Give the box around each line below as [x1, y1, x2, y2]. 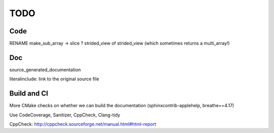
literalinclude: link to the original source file [9, 76, 99, 82]
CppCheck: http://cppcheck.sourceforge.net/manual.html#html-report [9, 121, 156, 127]
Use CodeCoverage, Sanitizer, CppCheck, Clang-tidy [9, 112, 120, 118]
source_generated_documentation [9, 66, 81, 73]
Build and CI [9, 89, 48, 98]
